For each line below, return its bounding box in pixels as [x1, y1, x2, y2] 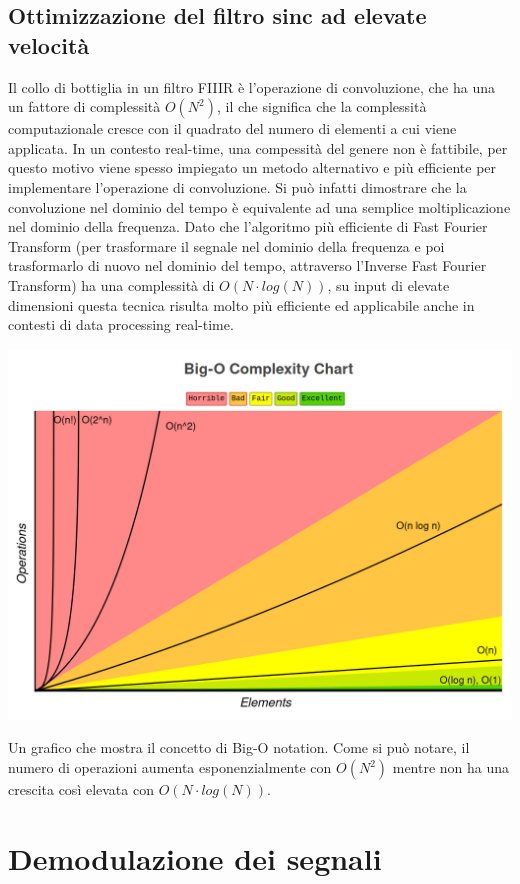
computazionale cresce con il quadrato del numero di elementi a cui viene [8, 118, 457, 139]
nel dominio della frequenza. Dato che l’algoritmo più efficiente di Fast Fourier [8, 216, 488, 237]
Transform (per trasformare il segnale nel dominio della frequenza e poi [8, 235, 445, 256]
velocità [8, 29, 90, 60]
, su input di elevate [327, 274, 450, 295]
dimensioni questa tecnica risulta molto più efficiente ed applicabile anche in [8, 294, 475, 315]
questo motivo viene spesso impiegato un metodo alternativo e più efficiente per [8, 157, 497, 178]
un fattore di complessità [8, 96, 161, 117]
